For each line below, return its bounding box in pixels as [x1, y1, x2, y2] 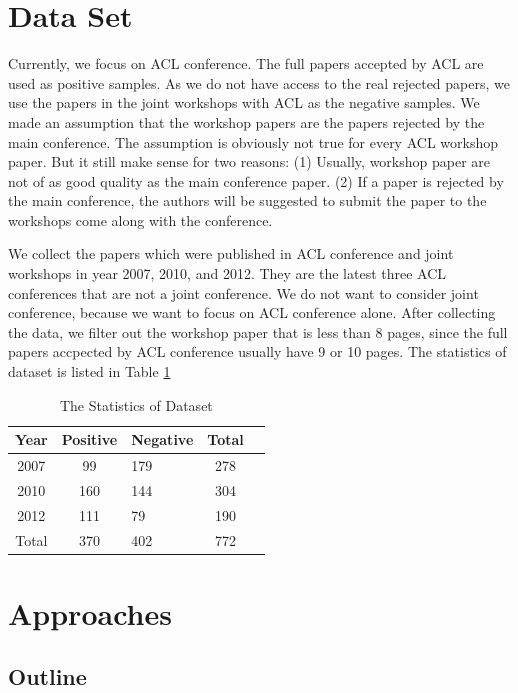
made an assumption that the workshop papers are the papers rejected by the [8, 111, 485, 132]
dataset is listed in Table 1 [8, 361, 171, 382]
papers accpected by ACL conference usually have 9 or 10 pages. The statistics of [8, 341, 507, 362]
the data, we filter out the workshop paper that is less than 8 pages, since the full [8, 321, 508, 342]
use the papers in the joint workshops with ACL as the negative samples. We [8, 92, 480, 113]
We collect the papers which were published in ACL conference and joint [8, 243, 454, 264]
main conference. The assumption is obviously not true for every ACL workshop [8, 131, 498, 152]
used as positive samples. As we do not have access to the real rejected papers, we [8, 72, 510, 93]
